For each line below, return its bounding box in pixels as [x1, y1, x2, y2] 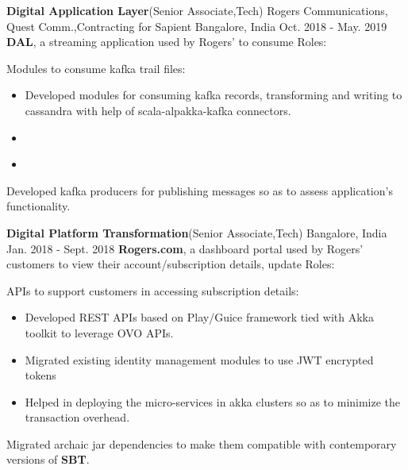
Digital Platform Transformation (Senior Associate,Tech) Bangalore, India [6, 224, 387, 241]
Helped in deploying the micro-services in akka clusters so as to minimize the [25, 393, 401, 410]
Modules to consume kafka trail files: [6, 60, 186, 76]
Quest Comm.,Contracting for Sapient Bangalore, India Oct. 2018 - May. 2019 [6, 17, 387, 34]
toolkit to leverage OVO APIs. [25, 324, 174, 341]
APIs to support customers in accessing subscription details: [6, 282, 299, 299]
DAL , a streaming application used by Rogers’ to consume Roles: [6, 33, 327, 50]
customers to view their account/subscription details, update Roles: [6, 256, 335, 272]
